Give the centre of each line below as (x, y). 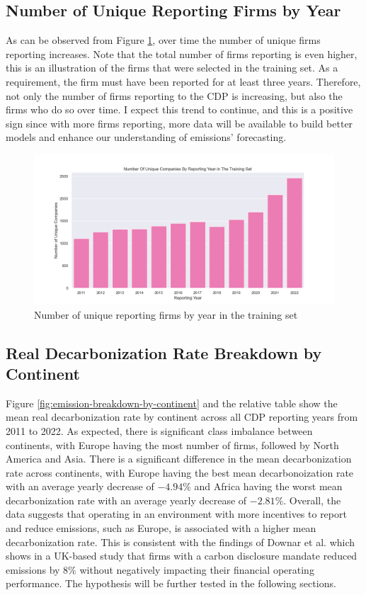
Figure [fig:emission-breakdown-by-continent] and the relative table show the (172, 403)
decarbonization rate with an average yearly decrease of (126, 500)
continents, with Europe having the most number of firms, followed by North (172, 444)
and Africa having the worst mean (268, 486)
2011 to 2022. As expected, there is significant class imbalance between (159, 430)
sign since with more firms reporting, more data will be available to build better (179, 123)
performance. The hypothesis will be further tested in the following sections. (171, 583)
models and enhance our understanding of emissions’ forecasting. (146, 137)
